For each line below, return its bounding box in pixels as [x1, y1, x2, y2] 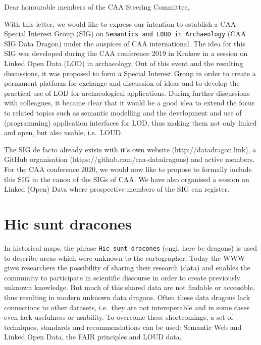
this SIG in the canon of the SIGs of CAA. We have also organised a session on [4, 174, 249, 184]
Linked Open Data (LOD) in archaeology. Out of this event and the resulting [4, 58, 243, 69]
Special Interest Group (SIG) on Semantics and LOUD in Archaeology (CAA [4, 28, 246, 39]
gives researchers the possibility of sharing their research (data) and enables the [4, 262, 250, 273]
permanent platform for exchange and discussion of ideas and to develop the [4, 78, 240, 88]
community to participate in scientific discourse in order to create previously [4, 272, 240, 282]
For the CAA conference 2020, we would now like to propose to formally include [4, 163, 252, 174]
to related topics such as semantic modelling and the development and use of [4, 107, 242, 118]
